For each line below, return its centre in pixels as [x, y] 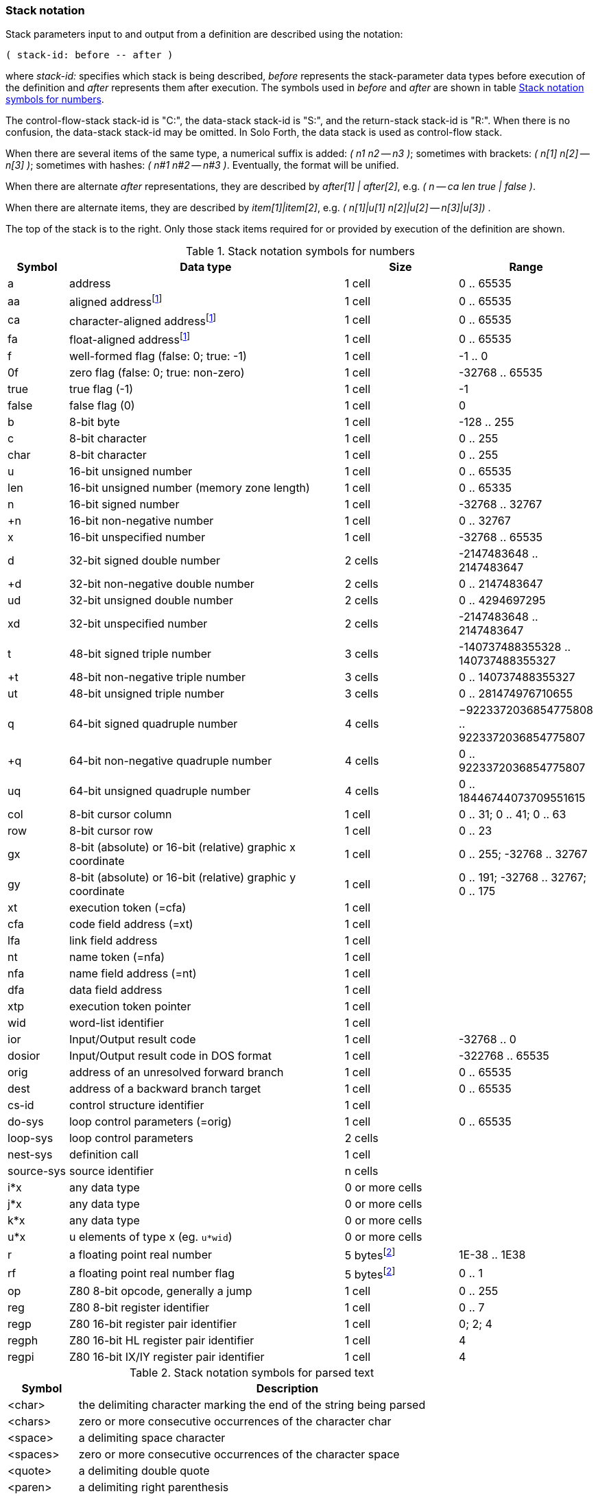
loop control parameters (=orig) [150, 1122]
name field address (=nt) [133, 974]
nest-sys [30, 1155]
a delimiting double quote [144, 1471]
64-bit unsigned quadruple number [160, 791]
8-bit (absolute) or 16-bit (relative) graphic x [182, 847]
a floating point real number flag [152, 1273]
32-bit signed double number [145, 561]
